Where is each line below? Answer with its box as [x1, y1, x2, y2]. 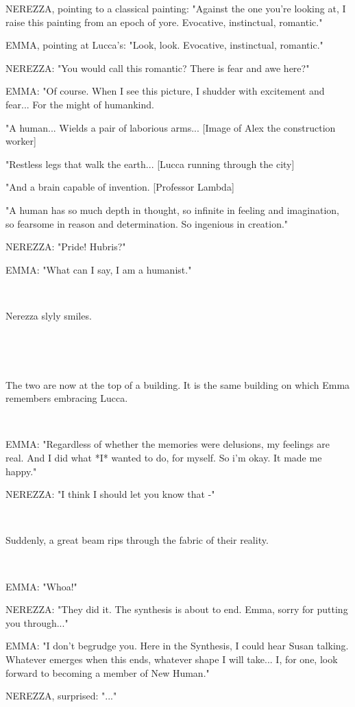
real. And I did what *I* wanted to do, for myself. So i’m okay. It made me [5, 451, 322, 465]
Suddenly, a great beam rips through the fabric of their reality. [5, 533, 269, 547]
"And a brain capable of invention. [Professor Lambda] [5, 180, 234, 194]
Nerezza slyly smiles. [5, 308, 92, 322]
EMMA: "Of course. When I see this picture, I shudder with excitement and [5, 84, 325, 98]
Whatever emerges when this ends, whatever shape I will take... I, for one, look [5, 652, 338, 666]
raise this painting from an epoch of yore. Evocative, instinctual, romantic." [5, 14, 323, 29]
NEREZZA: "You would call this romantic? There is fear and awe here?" [5, 60, 310, 75]
